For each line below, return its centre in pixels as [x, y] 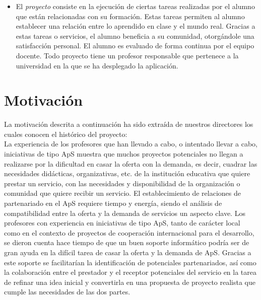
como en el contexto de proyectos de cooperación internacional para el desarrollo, [129, 232]
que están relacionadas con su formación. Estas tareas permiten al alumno [130, 16]
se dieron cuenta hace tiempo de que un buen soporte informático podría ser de [127, 242]
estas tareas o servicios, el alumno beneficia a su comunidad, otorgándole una [135, 35]
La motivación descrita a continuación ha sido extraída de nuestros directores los [129, 124]
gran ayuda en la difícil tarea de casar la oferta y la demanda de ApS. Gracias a [128, 252]
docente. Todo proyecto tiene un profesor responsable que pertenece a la [127, 55]
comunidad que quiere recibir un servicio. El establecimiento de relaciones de [122, 193]
